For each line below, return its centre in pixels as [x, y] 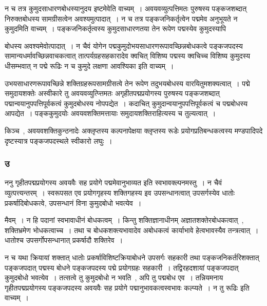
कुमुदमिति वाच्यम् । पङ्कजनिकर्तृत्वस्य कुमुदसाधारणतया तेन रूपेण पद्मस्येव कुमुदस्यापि [116, 28]
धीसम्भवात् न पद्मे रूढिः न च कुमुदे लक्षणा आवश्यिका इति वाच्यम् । [89, 65]
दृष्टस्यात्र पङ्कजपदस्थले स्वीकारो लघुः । [59, 140]
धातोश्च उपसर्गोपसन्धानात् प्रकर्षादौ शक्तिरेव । [64, 240]
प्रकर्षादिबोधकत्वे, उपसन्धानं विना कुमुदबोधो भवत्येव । [73, 203]
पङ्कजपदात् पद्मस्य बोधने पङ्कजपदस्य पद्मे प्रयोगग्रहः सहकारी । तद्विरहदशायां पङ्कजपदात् [122, 267]
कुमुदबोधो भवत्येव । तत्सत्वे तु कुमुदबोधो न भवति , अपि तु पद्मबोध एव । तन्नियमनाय [114, 278]
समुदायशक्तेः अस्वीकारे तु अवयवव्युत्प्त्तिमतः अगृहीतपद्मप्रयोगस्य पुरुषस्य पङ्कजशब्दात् [112, 93]
